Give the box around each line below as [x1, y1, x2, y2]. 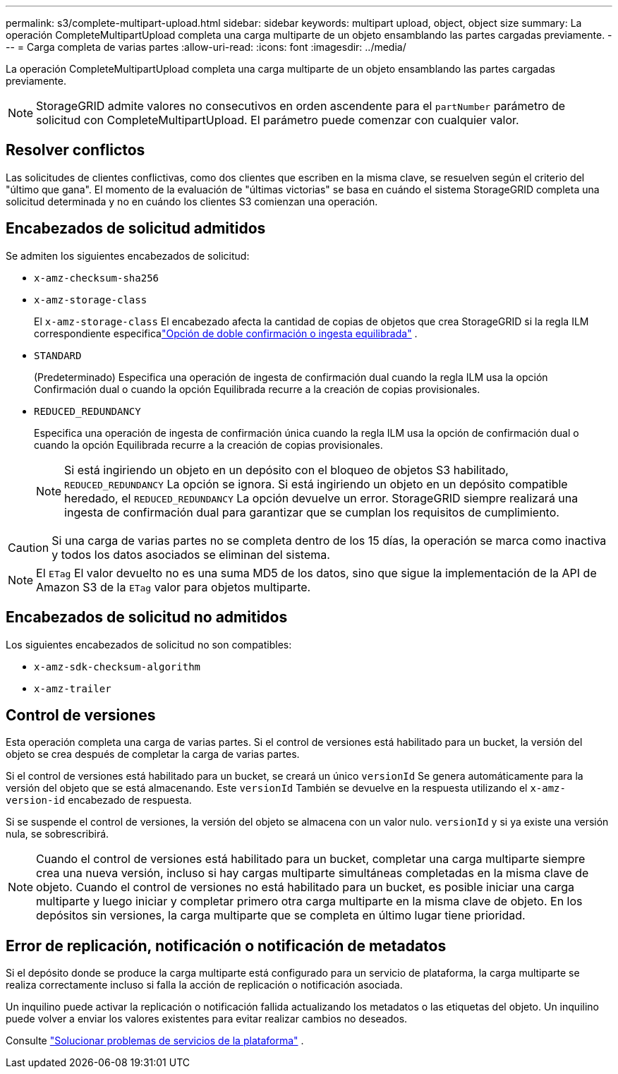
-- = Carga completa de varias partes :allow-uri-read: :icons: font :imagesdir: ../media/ [6, 41, 406, 53]
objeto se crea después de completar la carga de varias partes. [6, 748, 300, 761]
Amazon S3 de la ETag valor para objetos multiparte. [36, 579, 311, 594]
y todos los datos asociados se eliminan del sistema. [51, 547, 330, 562]
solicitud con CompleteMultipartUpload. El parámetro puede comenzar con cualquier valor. [36, 113, 519, 127]
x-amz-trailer [34, 682, 111, 694]
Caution [8, 540, 49, 555]
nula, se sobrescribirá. [6, 828, 109, 840]
